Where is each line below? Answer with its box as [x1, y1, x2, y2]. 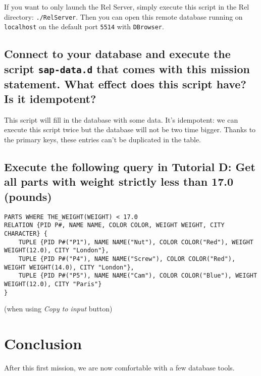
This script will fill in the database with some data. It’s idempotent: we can [4, 114, 238, 125]
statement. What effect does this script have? [4, 76, 246, 91]
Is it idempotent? [4, 91, 96, 106]
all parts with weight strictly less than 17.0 [4, 174, 234, 189]
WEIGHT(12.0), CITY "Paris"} [4, 280, 102, 288]
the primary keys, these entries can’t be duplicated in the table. [4, 134, 201, 145]
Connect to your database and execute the [4, 46, 231, 62]
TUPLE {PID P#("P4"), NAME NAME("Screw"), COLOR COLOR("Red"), [18, 255, 236, 262]
